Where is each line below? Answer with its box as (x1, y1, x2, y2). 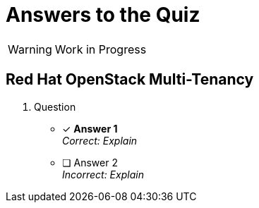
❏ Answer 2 (62, 156, 118, 169)
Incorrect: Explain (62, 168, 144, 181)
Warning (8, 42, 52, 56)
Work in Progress (54, 42, 147, 56)
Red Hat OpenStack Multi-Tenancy (6, 71, 254, 89)
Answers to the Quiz (6, 3, 200, 27)
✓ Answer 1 (62, 122, 118, 135)
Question (34, 100, 76, 113)
